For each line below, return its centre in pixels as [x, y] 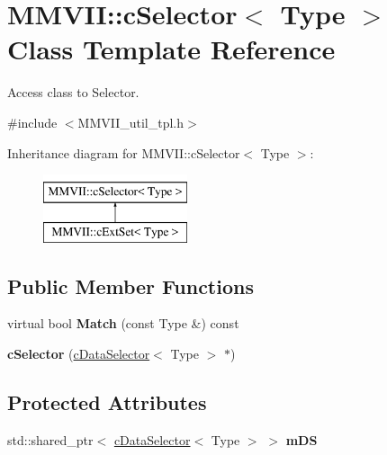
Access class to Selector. [73, 92]
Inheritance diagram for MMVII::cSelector [124, 152]
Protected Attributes [107, 402]
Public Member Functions [130, 285]
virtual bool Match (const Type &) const [123, 323]
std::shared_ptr [50, 439]
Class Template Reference [171, 49]
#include [32, 122]
